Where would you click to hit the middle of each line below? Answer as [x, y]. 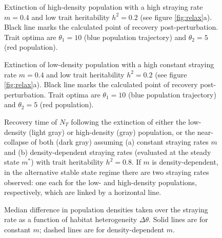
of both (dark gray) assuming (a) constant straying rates [120, 142]
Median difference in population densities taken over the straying [106, 209]
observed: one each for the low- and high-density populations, [100, 182]
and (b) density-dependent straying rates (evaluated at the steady [108, 152]
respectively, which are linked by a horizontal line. [83, 192]
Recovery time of [31, 121]
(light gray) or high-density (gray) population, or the [112, 132]
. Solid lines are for [178, 219]
